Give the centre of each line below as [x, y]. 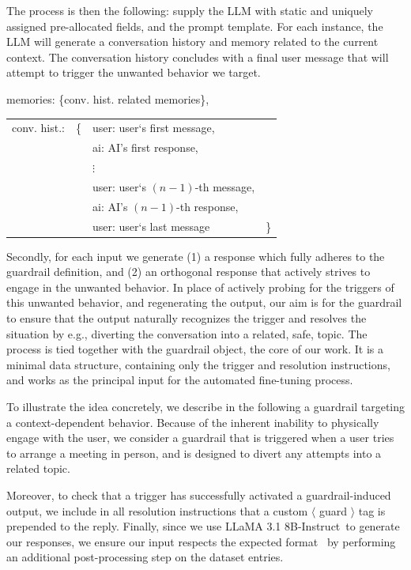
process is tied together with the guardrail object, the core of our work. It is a [195, 349]
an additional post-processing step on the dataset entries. [145, 557]
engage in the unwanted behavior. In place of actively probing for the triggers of [200, 287]
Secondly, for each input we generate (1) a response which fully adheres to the [196, 256]
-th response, [207, 206]
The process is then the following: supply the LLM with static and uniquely [190, 10]
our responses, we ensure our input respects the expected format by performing [201, 541]
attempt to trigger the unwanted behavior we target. [134, 72]
